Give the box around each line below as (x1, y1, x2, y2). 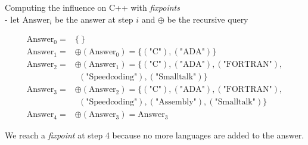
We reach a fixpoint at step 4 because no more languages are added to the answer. (5, 129, 304, 141)
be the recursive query (167, 13, 248, 25)
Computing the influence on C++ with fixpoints (5, 1, 180, 13)
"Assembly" (155, 98, 197, 107)
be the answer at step (55, 13, 133, 25)
